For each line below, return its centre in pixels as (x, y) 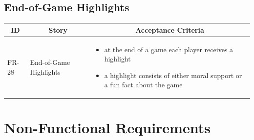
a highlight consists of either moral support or (173, 75)
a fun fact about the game (143, 85)
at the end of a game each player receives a (169, 49)
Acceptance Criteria (170, 30)
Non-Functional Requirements (107, 127)
